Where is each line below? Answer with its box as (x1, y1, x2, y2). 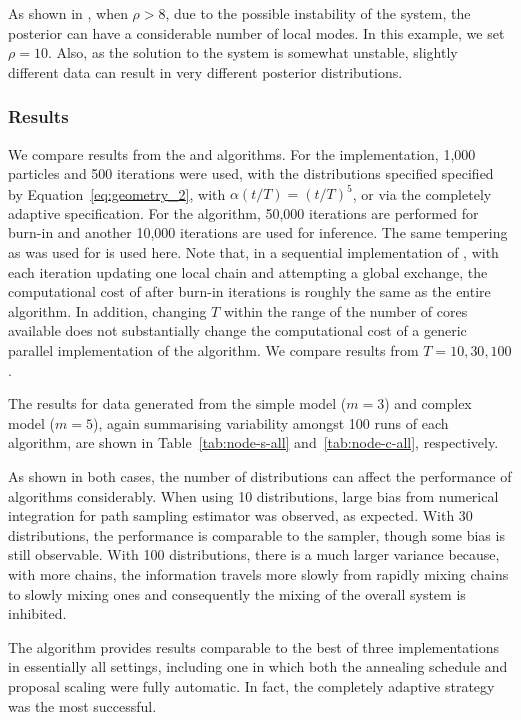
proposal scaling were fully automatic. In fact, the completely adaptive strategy (8, 675, 495, 696)
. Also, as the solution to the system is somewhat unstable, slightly (47, 42, 458, 63)
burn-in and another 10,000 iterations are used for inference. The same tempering (8, 222, 508, 243)
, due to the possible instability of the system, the (165, 3, 471, 23)
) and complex (384, 393, 472, 414)
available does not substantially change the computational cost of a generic (8, 320, 467, 341)
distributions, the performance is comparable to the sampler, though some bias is (8, 524, 505, 545)
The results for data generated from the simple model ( (8, 393, 347, 414)
